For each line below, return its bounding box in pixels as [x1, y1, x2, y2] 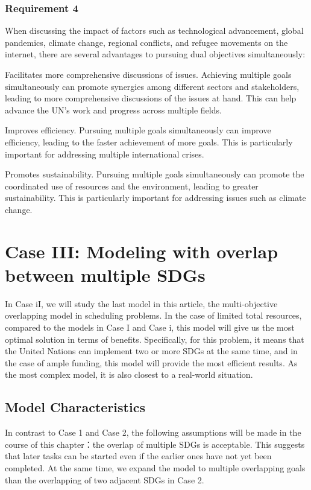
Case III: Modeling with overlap [5, 238, 278, 263]
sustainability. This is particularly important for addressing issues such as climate [5, 191, 306, 204]
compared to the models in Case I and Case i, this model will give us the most [5, 321, 295, 334]
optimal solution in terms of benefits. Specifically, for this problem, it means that [5, 332, 304, 345]
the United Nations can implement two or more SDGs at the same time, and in [5, 345, 298, 357]
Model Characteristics [5, 398, 145, 416]
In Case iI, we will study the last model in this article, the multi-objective [5, 297, 278, 310]
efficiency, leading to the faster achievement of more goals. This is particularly [5, 135, 293, 148]
